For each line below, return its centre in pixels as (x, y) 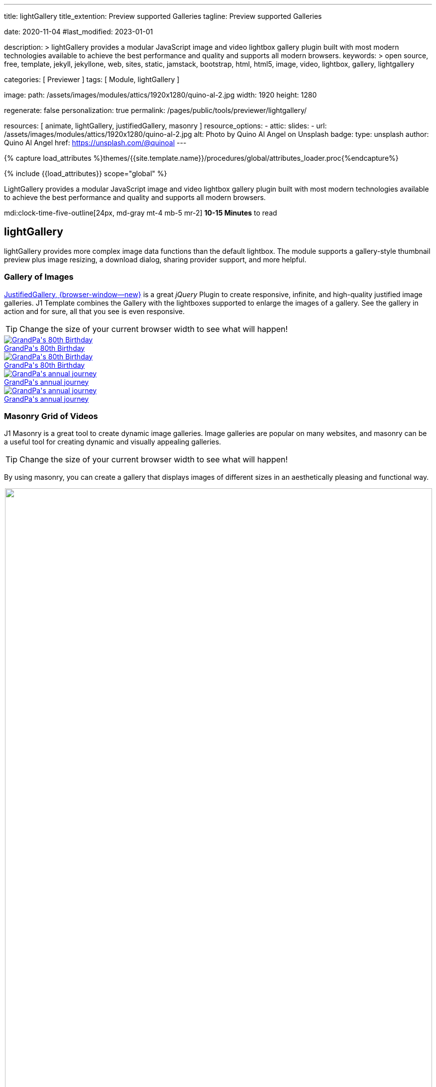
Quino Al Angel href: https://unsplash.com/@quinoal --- (95, 143)
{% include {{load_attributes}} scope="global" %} (86, 173)
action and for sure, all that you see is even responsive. (94, 311)
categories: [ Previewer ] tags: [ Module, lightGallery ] (92, 79)
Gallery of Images (39, 277)
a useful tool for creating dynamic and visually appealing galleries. (113, 442)
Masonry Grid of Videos (51, 416)
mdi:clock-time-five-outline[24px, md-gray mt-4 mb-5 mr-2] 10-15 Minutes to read (141, 213)
